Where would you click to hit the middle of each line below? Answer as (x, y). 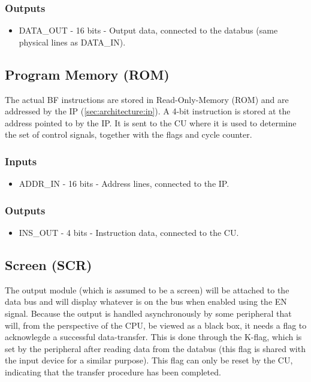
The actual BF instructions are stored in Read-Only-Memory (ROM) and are (147, 99)
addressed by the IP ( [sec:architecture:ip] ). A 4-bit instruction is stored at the (148, 111)
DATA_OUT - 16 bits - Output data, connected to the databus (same (148, 30)
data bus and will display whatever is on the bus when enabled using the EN (146, 301)
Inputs (21, 161)
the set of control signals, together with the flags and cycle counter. (129, 134)
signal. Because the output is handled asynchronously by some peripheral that (148, 313)
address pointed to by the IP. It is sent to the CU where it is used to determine (151, 122)
